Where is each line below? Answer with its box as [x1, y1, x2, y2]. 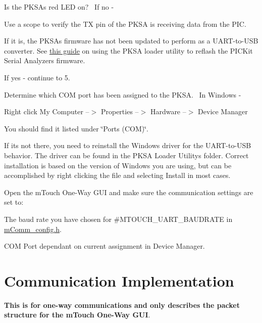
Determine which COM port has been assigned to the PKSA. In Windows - [4, 89, 241, 100]
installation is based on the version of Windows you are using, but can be [4, 160, 232, 170]
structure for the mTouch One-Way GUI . [4, 309, 150, 320]
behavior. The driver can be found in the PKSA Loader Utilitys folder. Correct [4, 150, 249, 160]
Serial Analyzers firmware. [4, 55, 85, 66]
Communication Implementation [4, 270, 234, 291]
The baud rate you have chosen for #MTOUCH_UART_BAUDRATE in [4, 213, 233, 224]
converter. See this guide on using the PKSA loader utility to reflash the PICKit [4, 45, 253, 56]
